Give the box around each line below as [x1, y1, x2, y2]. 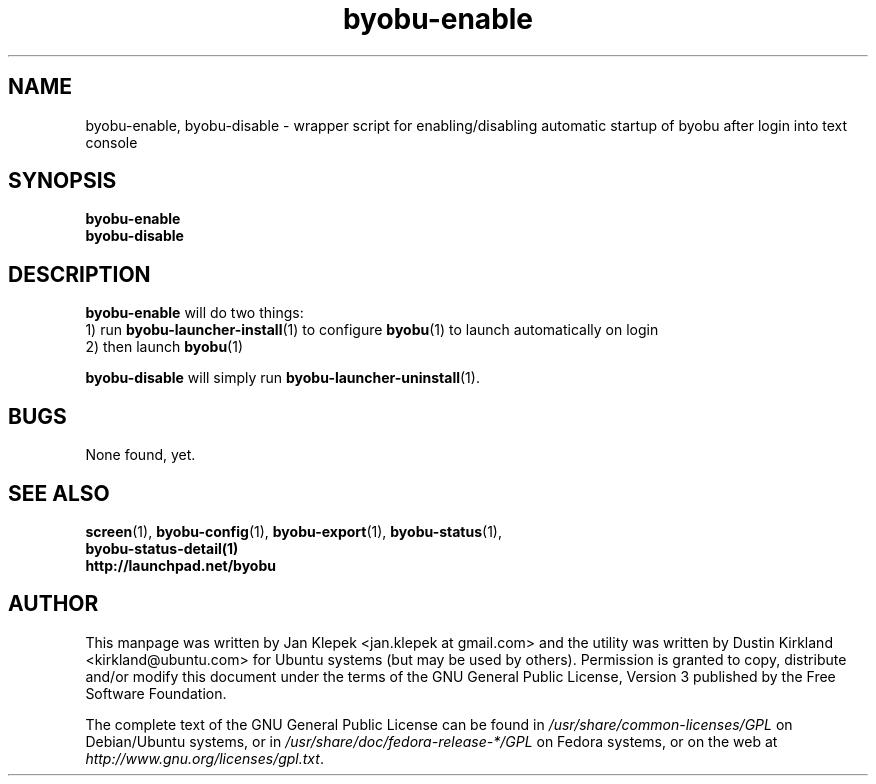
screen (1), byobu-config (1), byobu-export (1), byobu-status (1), [85, 522, 503, 540]
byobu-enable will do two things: [85, 304, 304, 322]
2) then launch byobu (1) [85, 338, 244, 356]
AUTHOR [8, 591, 99, 617]
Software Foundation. [85, 684, 227, 702]
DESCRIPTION [8, 261, 151, 287]
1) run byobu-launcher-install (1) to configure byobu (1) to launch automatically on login [85, 321, 659, 339]
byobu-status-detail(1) [85, 539, 239, 557]
